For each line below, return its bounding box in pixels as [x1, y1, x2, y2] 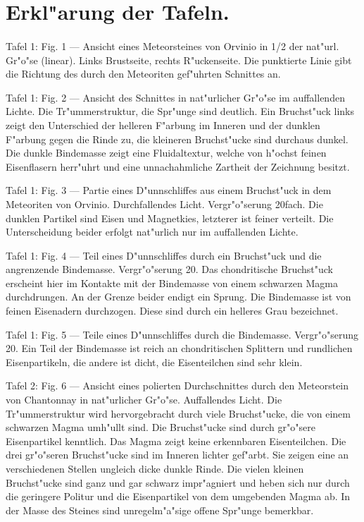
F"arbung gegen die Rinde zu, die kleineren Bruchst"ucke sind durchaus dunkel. [6, 131, 349, 146]
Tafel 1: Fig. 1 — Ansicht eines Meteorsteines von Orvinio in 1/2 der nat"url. [6, 38, 339, 53]
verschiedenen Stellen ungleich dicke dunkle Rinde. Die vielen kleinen [6, 461, 304, 475]
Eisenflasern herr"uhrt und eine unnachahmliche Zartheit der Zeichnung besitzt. [6, 159, 350, 174]
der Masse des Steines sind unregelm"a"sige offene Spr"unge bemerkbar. [6, 502, 314, 517]
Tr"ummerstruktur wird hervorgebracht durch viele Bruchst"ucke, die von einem [6, 406, 351, 420]
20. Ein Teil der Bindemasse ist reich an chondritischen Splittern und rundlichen [6, 341, 353, 356]
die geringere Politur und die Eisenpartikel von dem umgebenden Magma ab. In [6, 489, 351, 504]
